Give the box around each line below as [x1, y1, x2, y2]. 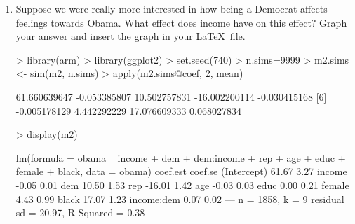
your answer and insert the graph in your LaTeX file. [15, 29, 246, 43]
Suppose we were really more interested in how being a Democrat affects [15, 1, 328, 15]
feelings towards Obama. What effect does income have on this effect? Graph [15, 15, 347, 29]
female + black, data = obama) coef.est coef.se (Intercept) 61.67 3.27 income [15, 164, 347, 178]
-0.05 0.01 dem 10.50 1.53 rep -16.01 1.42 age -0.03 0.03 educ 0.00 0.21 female [15, 177, 349, 192]
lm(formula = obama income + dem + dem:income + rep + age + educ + [15, 150, 346, 164]
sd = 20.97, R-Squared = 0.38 [15, 205, 145, 220]
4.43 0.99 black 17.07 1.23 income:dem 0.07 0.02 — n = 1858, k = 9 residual [15, 191, 344, 206]
